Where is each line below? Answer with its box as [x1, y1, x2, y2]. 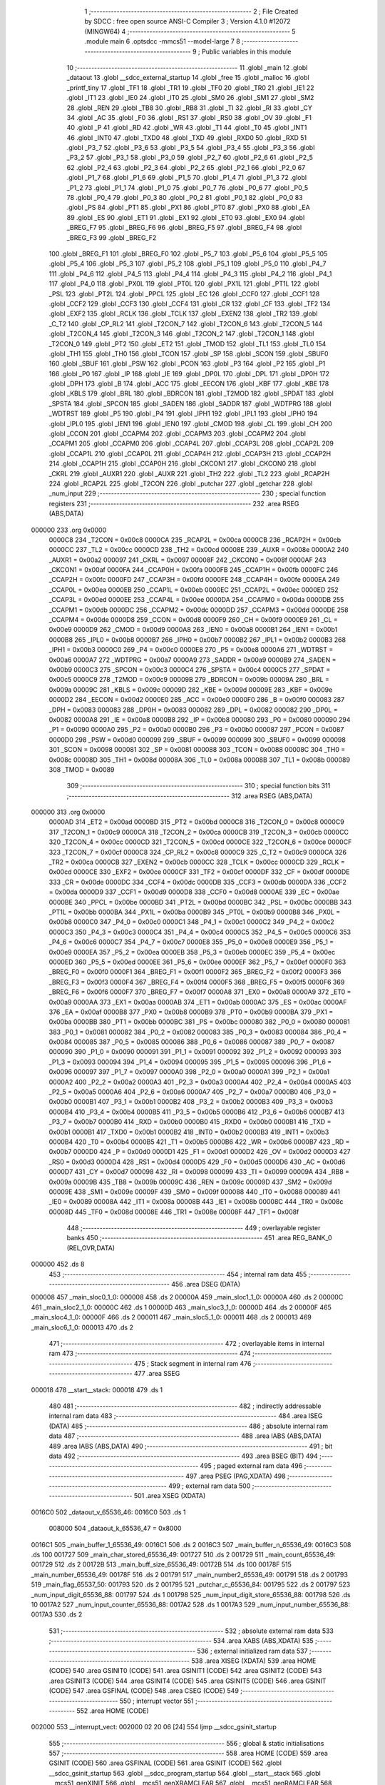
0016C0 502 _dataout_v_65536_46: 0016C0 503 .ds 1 [31, 1507, 186, 1517]
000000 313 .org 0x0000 [31, 808, 106, 817]
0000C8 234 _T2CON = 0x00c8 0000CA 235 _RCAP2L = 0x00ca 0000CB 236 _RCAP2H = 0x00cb [48, 535, 342, 544]
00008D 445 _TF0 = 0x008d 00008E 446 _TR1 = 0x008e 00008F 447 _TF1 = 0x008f [48, 1207, 299, 1216]
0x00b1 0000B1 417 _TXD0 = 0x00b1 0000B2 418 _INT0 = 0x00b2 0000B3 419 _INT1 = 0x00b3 [48, 1127, 329, 1136]
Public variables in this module [201, 47, 292, 56]
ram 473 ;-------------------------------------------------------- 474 [48, 1349, 251, 1358]
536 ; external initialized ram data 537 [197, 1646, 308, 1655]
